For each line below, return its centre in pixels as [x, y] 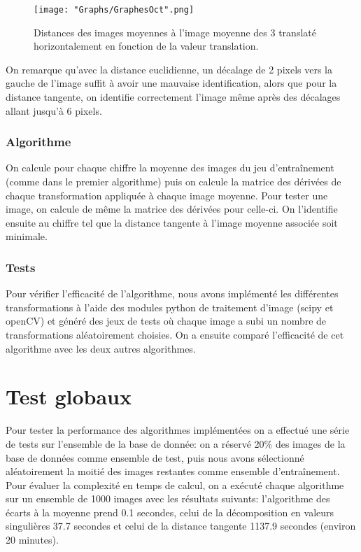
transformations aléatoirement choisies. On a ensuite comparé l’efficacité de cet [175, 334]
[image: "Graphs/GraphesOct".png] [114, 10]
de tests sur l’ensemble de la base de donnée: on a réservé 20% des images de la [176, 443]
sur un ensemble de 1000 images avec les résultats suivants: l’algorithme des [168, 498]
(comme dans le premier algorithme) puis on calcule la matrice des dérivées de [174, 182]
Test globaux [69, 396]
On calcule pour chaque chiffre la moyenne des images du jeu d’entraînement [170, 168]
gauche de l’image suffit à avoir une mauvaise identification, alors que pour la [171, 83]
